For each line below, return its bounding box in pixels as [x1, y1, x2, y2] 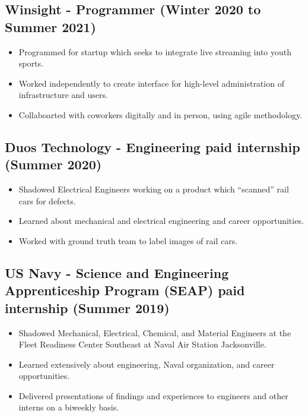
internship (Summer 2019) [5, 298, 170, 317]
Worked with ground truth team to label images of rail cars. [18, 234, 238, 247]
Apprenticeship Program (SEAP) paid [5, 281, 245, 299]
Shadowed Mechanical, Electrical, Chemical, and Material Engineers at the [18, 326, 291, 339]
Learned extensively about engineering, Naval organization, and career [18, 358, 275, 370]
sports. [18, 57, 43, 69]
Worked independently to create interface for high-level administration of [18, 77, 284, 89]
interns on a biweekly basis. [18, 401, 119, 413]
